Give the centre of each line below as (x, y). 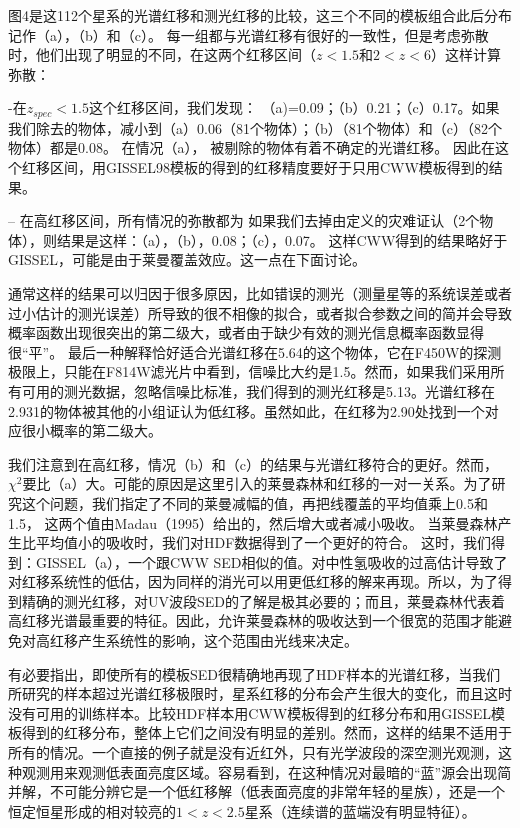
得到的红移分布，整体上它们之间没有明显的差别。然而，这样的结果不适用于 (266, 732)
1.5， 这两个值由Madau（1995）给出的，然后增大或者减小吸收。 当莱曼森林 (253, 522)
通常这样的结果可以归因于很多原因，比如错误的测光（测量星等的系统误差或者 (260, 292)
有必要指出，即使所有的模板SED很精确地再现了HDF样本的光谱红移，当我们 (254, 673)
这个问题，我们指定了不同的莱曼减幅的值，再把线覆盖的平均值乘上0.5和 (254, 502)
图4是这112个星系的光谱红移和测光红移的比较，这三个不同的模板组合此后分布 (260, 15)
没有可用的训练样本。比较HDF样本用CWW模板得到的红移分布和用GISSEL (250, 712)
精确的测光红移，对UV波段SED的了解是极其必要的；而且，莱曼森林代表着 (263, 600)
